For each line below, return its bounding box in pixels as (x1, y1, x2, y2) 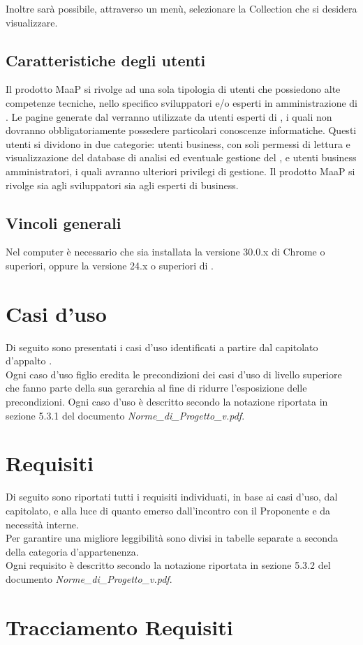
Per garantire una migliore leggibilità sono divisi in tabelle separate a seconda (6, 531, 338, 545)
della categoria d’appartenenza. (6, 544, 139, 558)
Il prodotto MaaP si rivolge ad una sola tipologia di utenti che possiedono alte (6, 82, 341, 96)
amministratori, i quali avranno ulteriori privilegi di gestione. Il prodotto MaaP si (6, 163, 355, 178)
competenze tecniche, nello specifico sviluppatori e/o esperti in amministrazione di (6, 95, 358, 110)
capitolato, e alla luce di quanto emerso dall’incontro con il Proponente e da (6, 503, 331, 517)
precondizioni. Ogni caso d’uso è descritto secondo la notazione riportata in (6, 394, 328, 409)
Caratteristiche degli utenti (6, 49, 206, 71)
